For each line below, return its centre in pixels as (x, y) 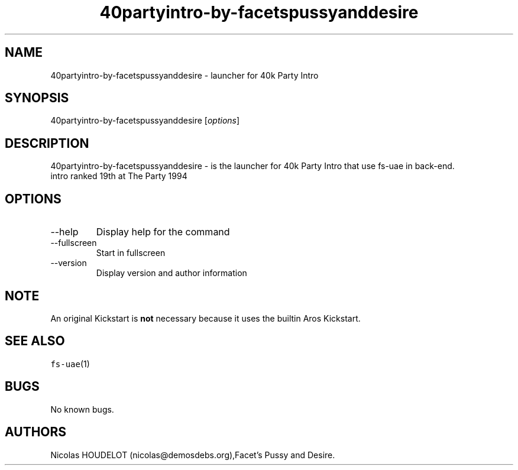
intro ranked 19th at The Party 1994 (119, 176)
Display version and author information (171, 273)
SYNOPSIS (37, 98)
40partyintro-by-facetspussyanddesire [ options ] (145, 121)
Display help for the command (163, 232)
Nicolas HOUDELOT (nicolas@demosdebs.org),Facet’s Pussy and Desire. (193, 455)
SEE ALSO (35, 341)
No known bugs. (82, 409)
